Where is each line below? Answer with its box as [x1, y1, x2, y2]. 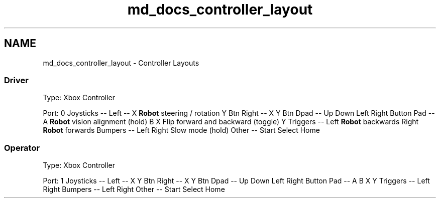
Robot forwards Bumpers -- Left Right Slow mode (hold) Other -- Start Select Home [43, 126, 320, 135]
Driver [4, 75, 29, 85]
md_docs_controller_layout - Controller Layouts [43, 58, 199, 67]
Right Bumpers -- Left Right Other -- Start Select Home [43, 185, 225, 194]
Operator [4, 142, 40, 153]
